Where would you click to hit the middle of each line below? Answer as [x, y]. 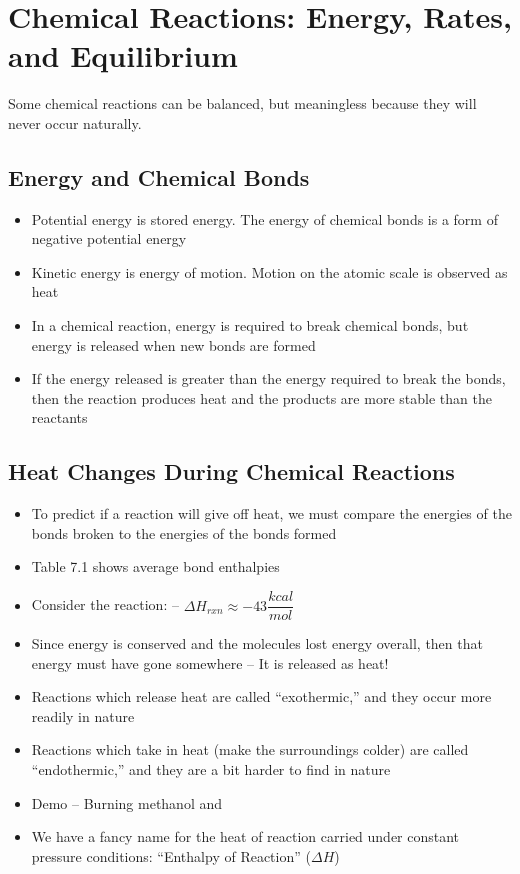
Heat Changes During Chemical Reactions [231, 471]
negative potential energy [109, 238]
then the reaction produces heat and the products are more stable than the [261, 397]
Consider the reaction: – [105, 604]
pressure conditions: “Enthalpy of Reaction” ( [171, 855]
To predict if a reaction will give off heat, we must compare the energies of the [271, 513]
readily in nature [83, 715]
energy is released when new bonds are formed [173, 344]
